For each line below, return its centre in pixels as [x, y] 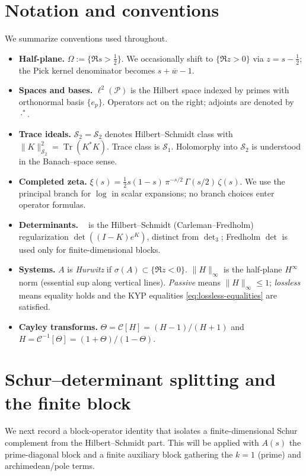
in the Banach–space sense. [68, 161]
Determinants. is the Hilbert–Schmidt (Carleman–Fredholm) [136, 224]
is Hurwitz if [90, 269]
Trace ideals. [45, 133]
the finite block [68, 402]
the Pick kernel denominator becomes [87, 70]
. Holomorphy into [204, 146]
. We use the [262, 181]
